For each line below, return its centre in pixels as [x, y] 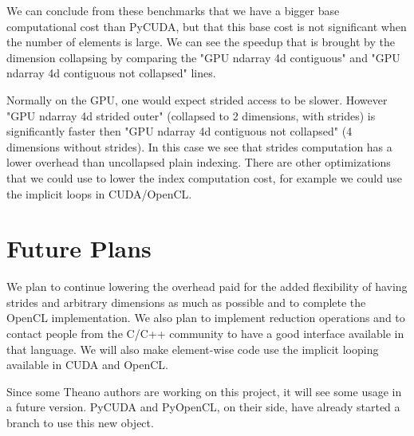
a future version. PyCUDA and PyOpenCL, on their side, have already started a [203, 407]
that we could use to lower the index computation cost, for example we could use [205, 177]
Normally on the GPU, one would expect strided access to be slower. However [197, 99]
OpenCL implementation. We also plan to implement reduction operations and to [206, 318]
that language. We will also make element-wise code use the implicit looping [193, 349]
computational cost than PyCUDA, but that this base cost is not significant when [207, 26]
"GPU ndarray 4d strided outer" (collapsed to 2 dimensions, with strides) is [191, 115]
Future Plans [79, 248]
